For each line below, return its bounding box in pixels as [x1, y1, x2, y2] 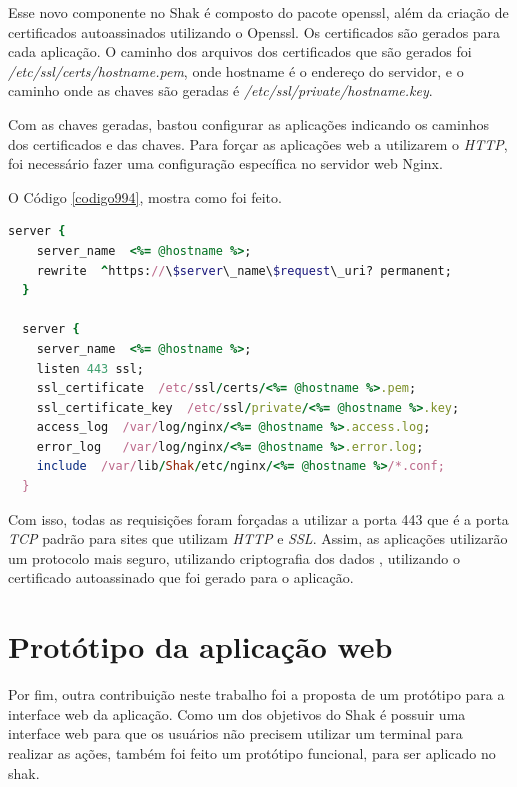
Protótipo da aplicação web [8, 626, 393, 667]
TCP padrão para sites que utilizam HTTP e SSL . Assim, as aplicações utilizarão [8, 528, 508, 549]
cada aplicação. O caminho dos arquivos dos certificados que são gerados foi [8, 41, 472, 62]
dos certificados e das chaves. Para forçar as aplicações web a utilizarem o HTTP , [8, 133, 508, 154]
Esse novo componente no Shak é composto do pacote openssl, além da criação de [8, 2, 509, 22]
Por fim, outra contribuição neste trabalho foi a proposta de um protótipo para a [8, 684, 505, 705]
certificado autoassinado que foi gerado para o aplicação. [8, 567, 354, 588]
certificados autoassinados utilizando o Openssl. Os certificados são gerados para [8, 21, 501, 42]
